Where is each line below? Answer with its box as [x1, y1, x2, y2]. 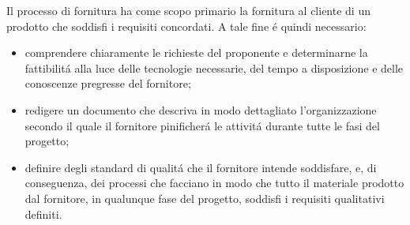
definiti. [24, 205, 62, 222]
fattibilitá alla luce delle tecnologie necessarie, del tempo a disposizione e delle [24, 59, 404, 76]
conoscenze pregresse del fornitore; [24, 75, 191, 92]
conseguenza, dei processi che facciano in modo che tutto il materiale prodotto [24, 174, 404, 191]
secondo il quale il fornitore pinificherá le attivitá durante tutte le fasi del [24, 117, 380, 133]
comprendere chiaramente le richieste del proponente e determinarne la [24, 44, 368, 61]
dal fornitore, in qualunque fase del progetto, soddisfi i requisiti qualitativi [24, 189, 385, 206]
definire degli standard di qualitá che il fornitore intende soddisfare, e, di [24, 159, 377, 175]
